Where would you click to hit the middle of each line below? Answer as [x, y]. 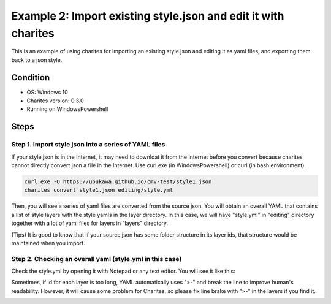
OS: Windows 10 [48, 92]
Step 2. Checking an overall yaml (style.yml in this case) [97, 259]
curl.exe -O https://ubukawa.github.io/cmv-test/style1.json [118, 181]
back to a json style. [37, 60]
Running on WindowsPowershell [67, 109]
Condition [31, 78]
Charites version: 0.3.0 [55, 101]
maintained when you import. [48, 243]
